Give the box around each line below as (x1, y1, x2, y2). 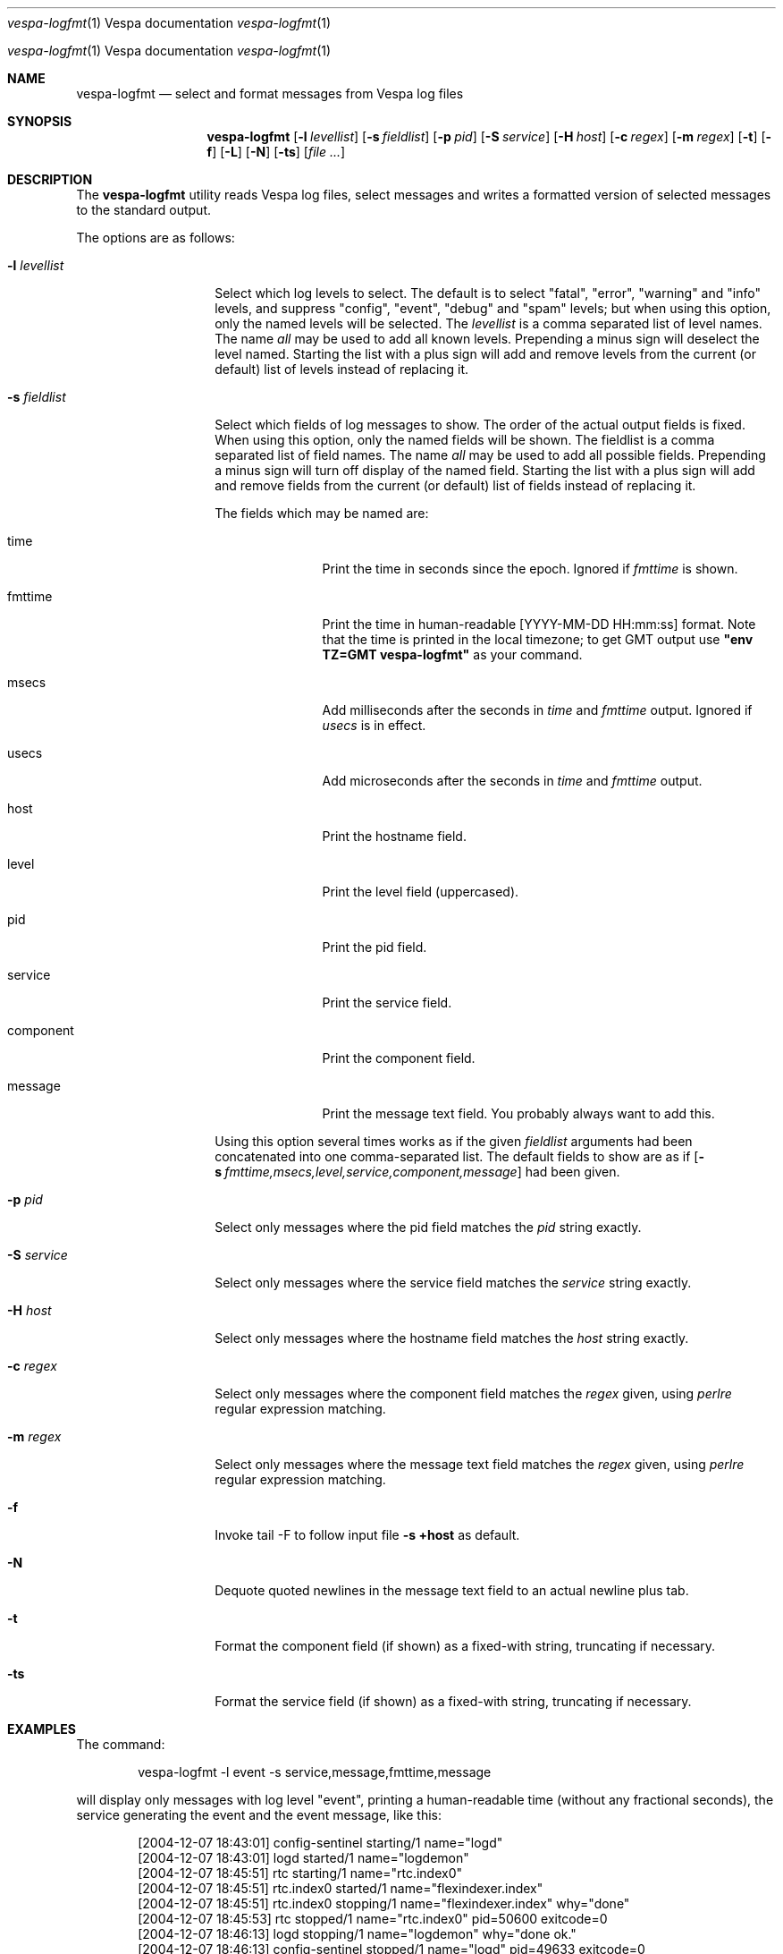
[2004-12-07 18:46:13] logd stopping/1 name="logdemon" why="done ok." (138, 1926, 577, 1941)
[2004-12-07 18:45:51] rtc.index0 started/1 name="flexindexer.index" (138, 1881, 543, 1896)
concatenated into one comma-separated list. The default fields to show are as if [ (215, 1149, 699, 1164)
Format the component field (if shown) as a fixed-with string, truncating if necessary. (215, 1638, 716, 1653)
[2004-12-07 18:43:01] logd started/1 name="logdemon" (138, 1850, 469, 1865)
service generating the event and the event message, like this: (76, 1807, 442, 1822)
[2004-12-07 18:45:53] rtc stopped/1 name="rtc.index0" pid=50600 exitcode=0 (138, 1911, 608, 1926)
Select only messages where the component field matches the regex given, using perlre (215, 1386, 732, 1401)
